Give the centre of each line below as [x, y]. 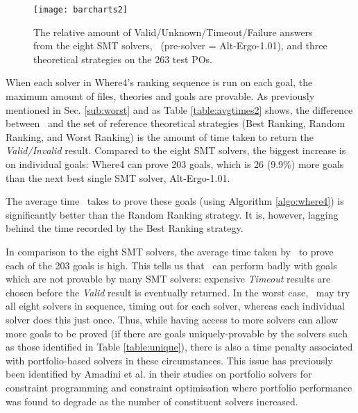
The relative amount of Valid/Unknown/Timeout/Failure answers [173, 32]
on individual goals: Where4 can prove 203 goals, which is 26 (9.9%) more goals [175, 164]
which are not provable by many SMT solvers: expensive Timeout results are [168, 279]
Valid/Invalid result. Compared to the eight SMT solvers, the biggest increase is [176, 150]
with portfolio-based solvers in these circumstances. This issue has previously [169, 360]
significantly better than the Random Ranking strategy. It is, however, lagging [172, 214]
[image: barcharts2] [81, 10]
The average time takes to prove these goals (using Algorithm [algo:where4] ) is [175, 201]
